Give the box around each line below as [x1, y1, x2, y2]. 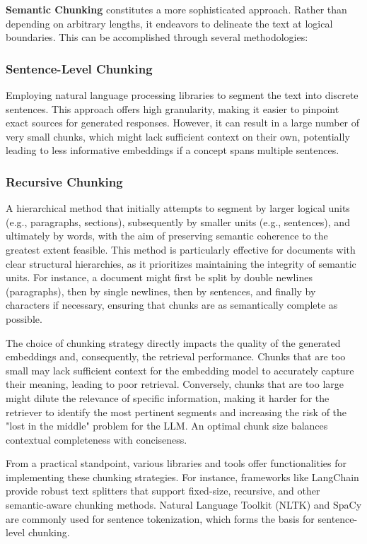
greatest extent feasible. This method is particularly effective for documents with [6, 242, 356, 256]
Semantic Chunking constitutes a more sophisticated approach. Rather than [6, 2, 347, 16]
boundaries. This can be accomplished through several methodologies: [6, 30, 308, 45]
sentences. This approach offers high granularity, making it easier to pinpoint [6, 101, 339, 116]
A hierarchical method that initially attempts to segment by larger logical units [6, 201, 350, 215]
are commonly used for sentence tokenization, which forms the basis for [6, 511, 315, 526]
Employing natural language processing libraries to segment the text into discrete [6, 88, 359, 102]
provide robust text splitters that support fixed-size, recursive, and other [6, 483, 320, 498]
